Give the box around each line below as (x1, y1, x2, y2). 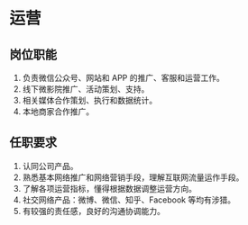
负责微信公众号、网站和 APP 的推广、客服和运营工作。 (22, 73, 225, 83)
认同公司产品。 (22, 160, 78, 171)
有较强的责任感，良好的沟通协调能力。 (22, 205, 165, 216)
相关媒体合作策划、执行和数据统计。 (22, 95, 158, 105)
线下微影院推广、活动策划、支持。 (22, 84, 150, 94)
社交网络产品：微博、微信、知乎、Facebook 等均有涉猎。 (22, 194, 236, 205)
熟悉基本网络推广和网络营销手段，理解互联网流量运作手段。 (22, 172, 244, 183)
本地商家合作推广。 (22, 106, 95, 117)
